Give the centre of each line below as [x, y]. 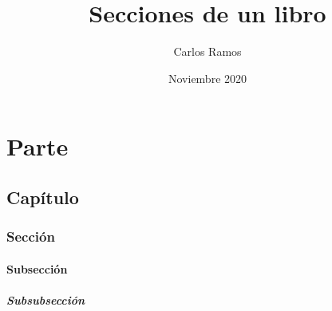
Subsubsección [46, 299]
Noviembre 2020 [207, 78]
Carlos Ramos [207, 51]
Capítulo [43, 197]
